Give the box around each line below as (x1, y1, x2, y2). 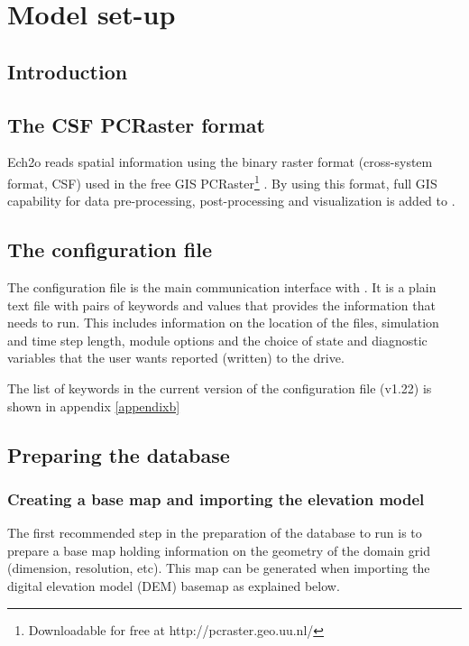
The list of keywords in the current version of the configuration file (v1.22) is (7, 378, 432, 397)
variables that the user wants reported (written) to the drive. (7, 348, 345, 367)
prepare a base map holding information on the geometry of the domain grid (7, 540, 430, 559)
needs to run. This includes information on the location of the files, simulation (7, 313, 439, 332)
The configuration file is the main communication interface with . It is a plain (7, 278, 437, 296)
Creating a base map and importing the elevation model (7, 487, 425, 510)
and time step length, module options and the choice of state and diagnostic (7, 330, 428, 349)
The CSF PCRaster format (7, 110, 265, 138)
